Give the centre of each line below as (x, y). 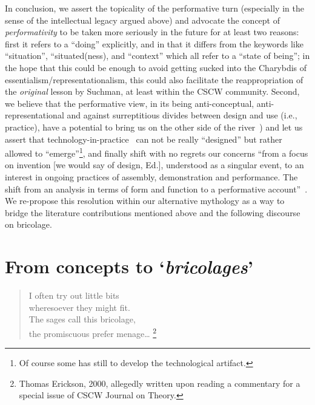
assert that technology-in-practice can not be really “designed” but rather (144, 139)
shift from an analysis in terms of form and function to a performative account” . (156, 189)
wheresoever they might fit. (79, 307)
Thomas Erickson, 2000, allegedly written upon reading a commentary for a (160, 383)
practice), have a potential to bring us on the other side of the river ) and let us (154, 127)
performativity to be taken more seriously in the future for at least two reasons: (152, 32)
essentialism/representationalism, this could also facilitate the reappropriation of (154, 79)
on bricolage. (28, 224)
